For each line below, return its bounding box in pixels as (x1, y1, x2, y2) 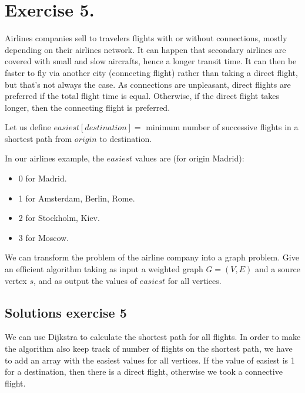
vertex (5, 274, 27, 286)
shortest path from (5, 132, 72, 144)
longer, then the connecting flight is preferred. (5, 101, 170, 113)
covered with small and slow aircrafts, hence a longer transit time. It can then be (5, 55, 297, 67)
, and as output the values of (33, 274, 137, 286)
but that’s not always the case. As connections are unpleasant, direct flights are (5, 78, 291, 90)
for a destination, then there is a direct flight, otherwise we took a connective (5, 365, 283, 378)
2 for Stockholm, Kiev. (18, 212, 100, 224)
